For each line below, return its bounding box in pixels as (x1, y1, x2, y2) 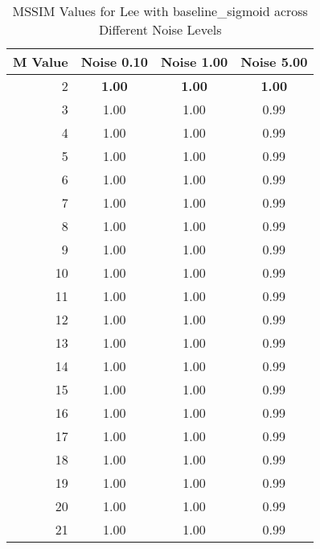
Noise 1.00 (160, 52, 228, 71)
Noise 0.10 (80, 52, 148, 71)
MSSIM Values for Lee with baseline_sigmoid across (12, 2, 308, 20)
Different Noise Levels (98, 20, 222, 39)
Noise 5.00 (240, 52, 308, 71)
